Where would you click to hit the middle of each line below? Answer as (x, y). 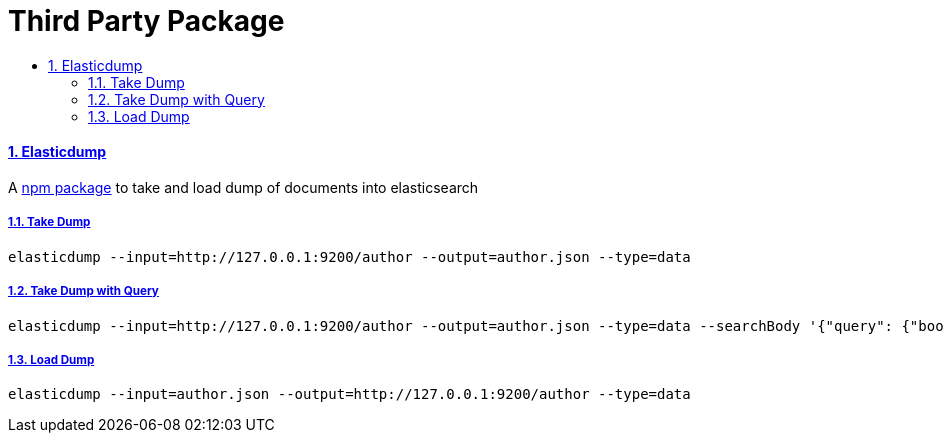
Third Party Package (146, 21)
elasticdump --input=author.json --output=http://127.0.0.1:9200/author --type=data (349, 394)
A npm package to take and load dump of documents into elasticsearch (243, 187)
